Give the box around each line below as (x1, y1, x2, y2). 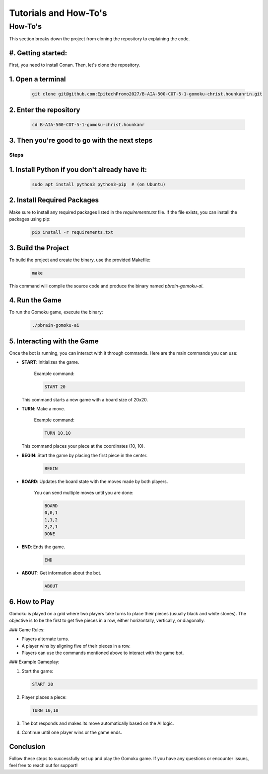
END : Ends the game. (21, 544, 66, 550)
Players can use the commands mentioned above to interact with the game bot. (21, 650, 184, 656)
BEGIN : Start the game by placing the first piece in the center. (21, 452, 148, 458)
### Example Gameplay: (9, 659, 60, 665)
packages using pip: (9, 216, 51, 222)
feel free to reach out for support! (9, 763, 78, 769)
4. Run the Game (9, 296, 62, 304)
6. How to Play (9, 597, 55, 606)
